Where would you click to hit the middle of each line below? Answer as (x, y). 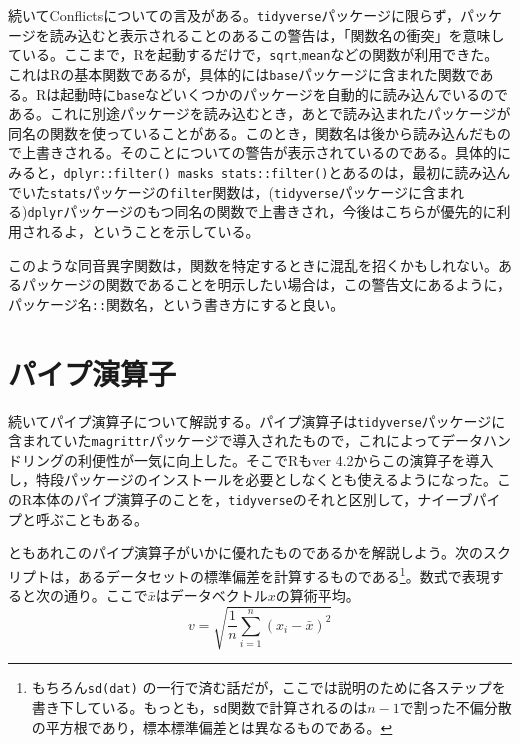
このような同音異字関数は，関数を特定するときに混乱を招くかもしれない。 (253, 264)
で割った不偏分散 (455, 706)
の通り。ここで (98, 595)
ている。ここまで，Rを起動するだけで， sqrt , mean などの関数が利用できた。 (253, 54)
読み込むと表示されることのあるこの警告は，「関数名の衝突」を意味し (277, 34)
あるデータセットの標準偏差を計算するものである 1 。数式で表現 (283, 574)
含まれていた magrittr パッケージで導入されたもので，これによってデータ (245, 440)
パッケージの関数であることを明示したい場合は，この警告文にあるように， (266, 284)
